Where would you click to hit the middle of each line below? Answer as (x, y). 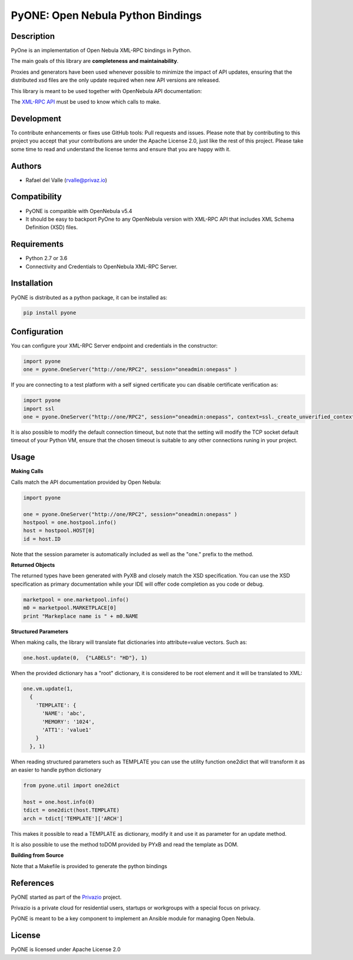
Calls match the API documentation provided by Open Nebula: (86, 482)
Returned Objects (33, 565)
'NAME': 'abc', (64, 713)
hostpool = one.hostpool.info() (70, 522)
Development (36, 119)
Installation (32, 283)
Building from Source (37, 855)
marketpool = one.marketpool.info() (76, 599)
